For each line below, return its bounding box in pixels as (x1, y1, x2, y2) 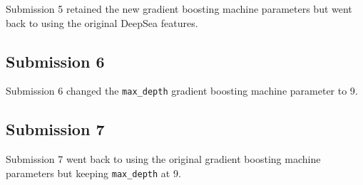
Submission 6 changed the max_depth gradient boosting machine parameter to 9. (6, 83, 358, 98)
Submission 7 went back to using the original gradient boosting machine (6, 152, 321, 166)
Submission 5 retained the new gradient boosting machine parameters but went (6, 1, 352, 16)
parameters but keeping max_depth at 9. (6, 165, 181, 180)
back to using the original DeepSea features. (6, 15, 198, 30)
